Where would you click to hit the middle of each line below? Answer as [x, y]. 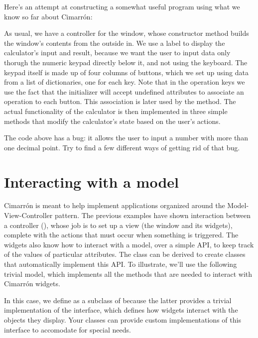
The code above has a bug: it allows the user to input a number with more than [126, 138]
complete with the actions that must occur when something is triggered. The [121, 235]
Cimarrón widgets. [32, 283]
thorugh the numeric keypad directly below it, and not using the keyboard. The [126, 62]
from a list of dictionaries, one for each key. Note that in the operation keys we [125, 82]
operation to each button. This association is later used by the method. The [120, 101]
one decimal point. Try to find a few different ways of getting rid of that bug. [122, 147]
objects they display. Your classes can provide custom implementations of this [123, 319]
